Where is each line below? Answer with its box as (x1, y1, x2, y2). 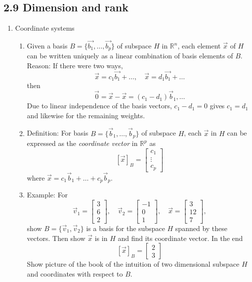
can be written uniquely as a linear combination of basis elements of (27, 50, 233, 61)
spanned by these (175, 223, 228, 233)
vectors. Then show (27, 233, 85, 243)
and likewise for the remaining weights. (27, 110, 145, 120)
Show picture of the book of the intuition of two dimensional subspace (27, 259, 240, 269)
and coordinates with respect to (27, 268, 123, 279)
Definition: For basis (27, 128, 88, 138)
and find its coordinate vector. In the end (118, 233, 243, 243)
